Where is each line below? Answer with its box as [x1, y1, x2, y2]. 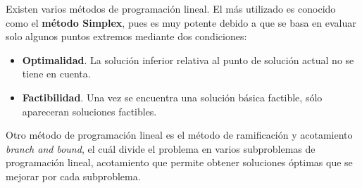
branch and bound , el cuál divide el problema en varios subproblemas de [6, 141, 316, 156]
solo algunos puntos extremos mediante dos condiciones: [6, 29, 247, 44]
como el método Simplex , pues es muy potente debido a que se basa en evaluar [6, 15, 356, 30]
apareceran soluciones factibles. [22, 104, 157, 118]
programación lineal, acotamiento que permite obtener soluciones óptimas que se [6, 155, 353, 170]
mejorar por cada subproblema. [6, 168, 141, 183]
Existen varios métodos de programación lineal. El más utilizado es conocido [6, 1, 336, 15]
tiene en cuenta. [22, 66, 91, 81]
